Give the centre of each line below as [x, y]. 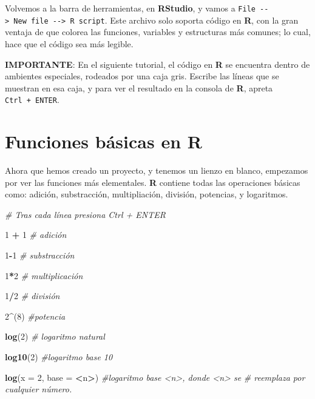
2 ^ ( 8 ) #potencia [35, 316]
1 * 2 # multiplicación [44, 275]
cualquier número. [39, 389]
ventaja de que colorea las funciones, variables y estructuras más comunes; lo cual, [158, 32]
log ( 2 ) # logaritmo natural [55, 336]
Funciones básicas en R [103, 141]
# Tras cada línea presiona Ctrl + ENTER [85, 214]
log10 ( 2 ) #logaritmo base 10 [59, 357]
